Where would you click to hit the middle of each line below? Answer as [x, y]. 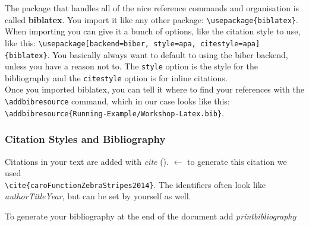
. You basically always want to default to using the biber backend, [168, 54]
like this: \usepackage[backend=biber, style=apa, [100, 42]
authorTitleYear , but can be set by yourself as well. [98, 196]
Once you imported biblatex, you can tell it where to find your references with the [154, 89]
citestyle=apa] [230, 44]
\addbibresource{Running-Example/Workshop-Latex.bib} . [115, 112]
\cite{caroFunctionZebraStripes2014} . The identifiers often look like [135, 184]
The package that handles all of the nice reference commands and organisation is [152, 8]
